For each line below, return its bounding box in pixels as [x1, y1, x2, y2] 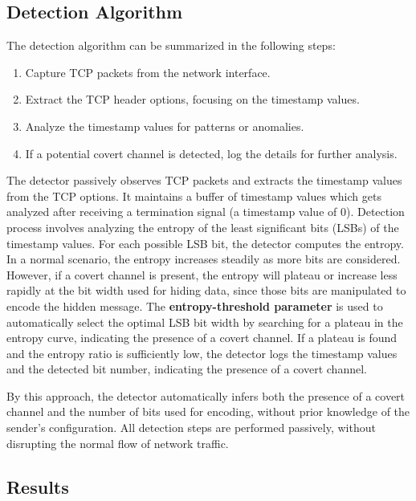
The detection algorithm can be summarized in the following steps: [6, 37, 336, 54]
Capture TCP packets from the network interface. [25, 63, 271, 80]
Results [6, 474, 69, 499]
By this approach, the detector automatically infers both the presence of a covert [6, 387, 406, 404]
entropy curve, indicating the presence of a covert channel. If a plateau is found [6, 329, 398, 346]
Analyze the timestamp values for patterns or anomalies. [25, 117, 304, 134]
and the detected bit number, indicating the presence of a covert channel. [6, 360, 367, 377]
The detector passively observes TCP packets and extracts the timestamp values [6, 172, 402, 189]
